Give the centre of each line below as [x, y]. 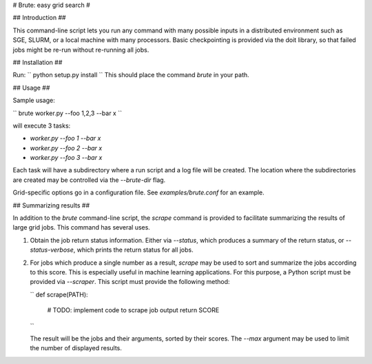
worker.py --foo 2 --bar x [66, 148]
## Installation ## [38, 62]
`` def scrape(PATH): [59, 294]
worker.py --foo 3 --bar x [66, 158]
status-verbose [52, 250]
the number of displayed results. [76, 348]
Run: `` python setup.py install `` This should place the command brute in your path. [131, 75]
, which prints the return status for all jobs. [133, 250]
